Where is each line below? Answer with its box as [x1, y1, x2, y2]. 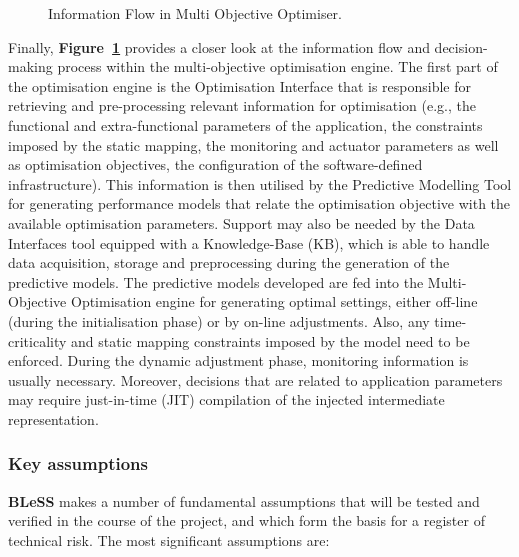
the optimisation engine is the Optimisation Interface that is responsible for [8, 75, 471, 96]
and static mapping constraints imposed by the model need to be [71, 330, 470, 351]
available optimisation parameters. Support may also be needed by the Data [8, 212, 475, 233]
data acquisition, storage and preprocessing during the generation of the [8, 252, 450, 273]
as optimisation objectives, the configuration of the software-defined [8, 154, 423, 175]
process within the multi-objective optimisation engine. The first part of [57, 56, 498, 77]
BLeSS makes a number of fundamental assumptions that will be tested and [8, 490, 480, 511]
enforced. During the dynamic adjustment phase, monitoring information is [8, 350, 469, 371]
